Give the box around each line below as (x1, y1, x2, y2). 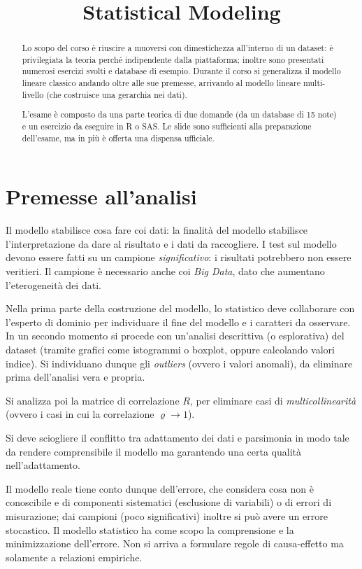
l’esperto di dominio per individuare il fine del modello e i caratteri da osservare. (6, 314, 351, 329)
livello (22, 88, 44, 100)
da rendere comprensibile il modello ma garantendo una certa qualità (6, 444, 302, 458)
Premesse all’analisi (6, 182, 197, 211)
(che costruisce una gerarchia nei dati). (46, 88, 187, 100)
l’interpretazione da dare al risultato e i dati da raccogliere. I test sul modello (6, 236, 337, 251)
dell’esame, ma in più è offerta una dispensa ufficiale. (22, 132, 215, 143)
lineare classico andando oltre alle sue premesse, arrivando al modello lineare (22, 77, 301, 89)
